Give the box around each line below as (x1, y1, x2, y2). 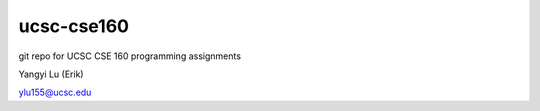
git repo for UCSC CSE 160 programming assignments (18, 50, 242, 62)
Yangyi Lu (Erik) (18, 68, 84, 80)
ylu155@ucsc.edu (18, 86, 92, 99)
